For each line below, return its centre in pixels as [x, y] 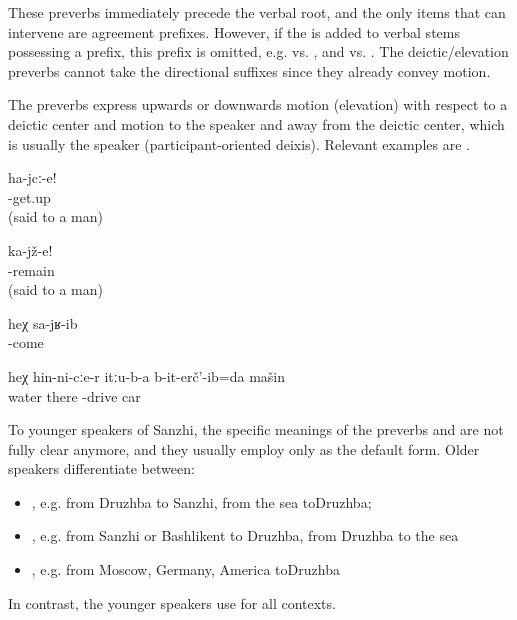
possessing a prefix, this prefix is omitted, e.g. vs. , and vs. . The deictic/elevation [258, 51]
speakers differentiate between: [101, 468]
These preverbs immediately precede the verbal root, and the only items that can [257, 12]
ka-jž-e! [30, 249]
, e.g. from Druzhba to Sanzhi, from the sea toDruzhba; [201, 501]
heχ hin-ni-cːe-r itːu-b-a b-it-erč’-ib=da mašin [147, 375]
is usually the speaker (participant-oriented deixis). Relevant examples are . [239, 143]
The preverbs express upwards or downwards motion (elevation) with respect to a [258, 104]
